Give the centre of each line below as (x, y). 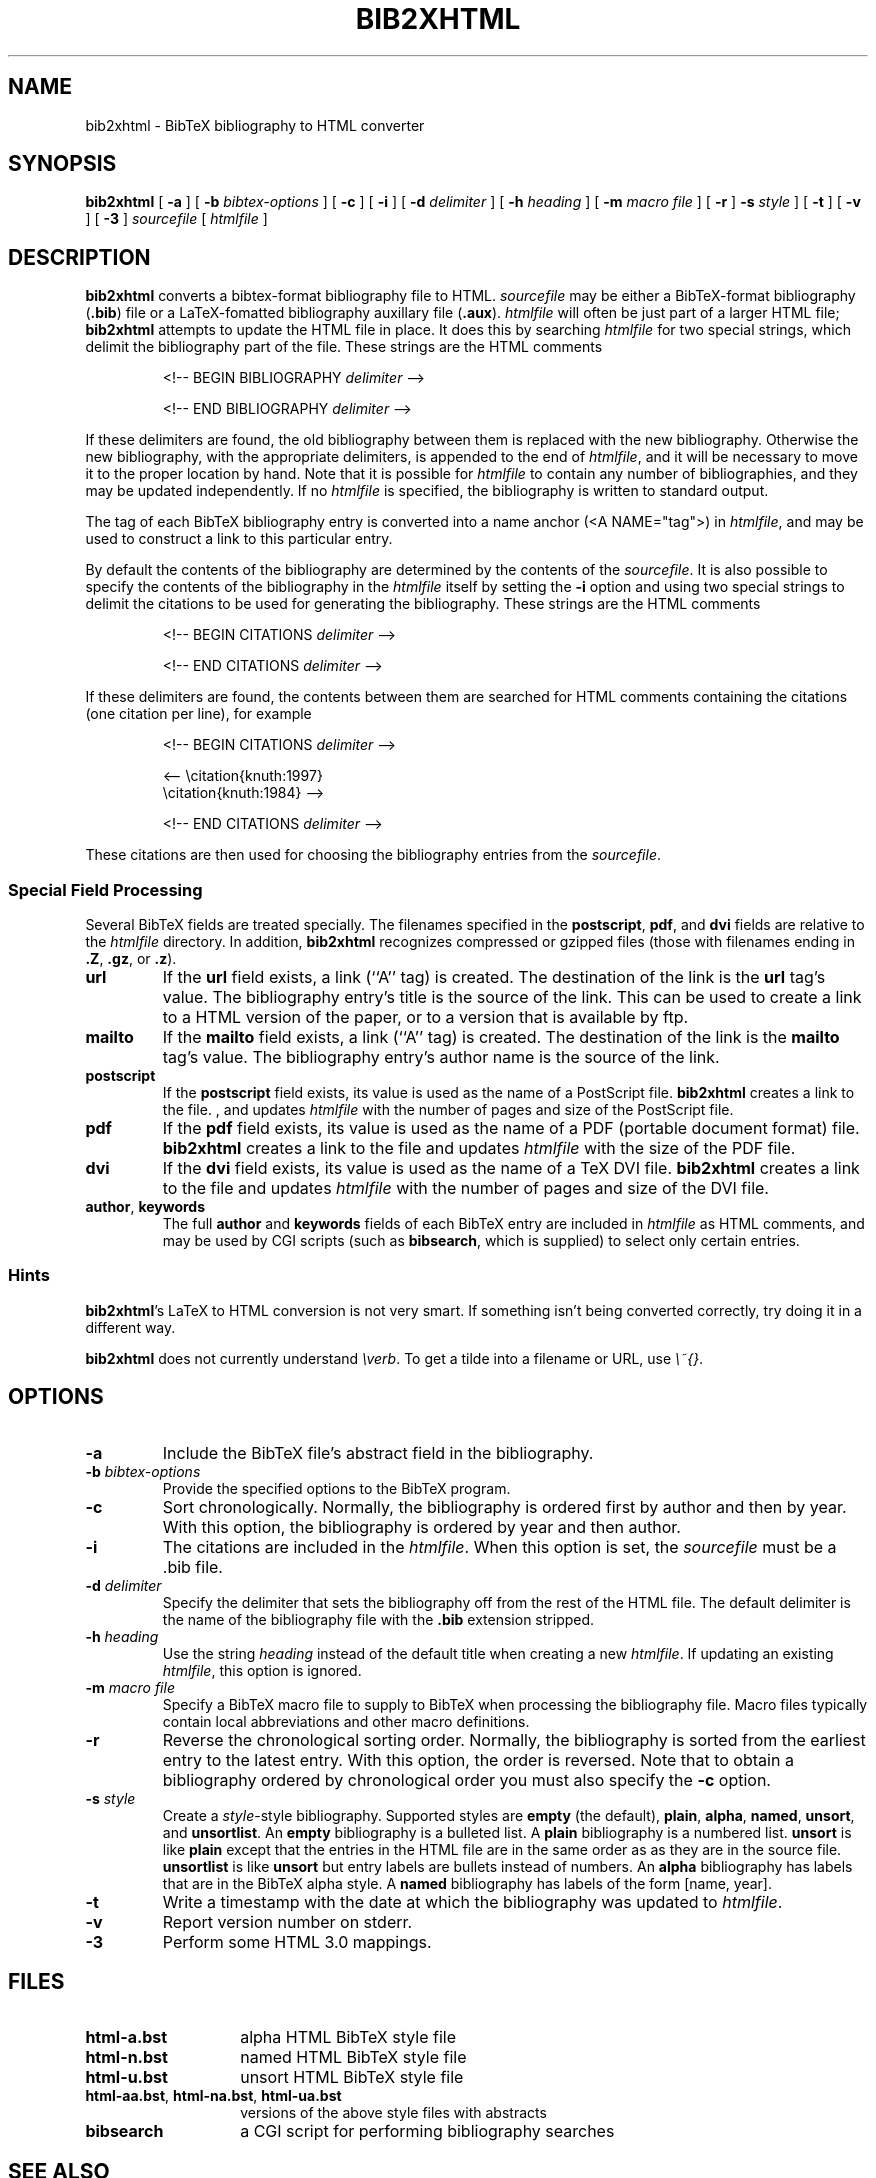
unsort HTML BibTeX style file (352, 2077)
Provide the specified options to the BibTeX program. (336, 1488)
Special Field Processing (105, 889)
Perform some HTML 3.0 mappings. (297, 1941)
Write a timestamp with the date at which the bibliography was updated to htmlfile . (472, 1901)
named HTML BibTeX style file (353, 2057)
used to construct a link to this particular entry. (239, 539)
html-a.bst (126, 2037)
